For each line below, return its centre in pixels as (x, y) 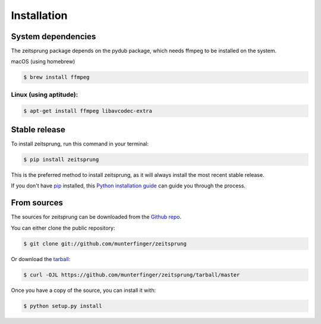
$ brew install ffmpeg (56, 77)
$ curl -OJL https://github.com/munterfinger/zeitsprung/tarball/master (132, 275)
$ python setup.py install (63, 306)
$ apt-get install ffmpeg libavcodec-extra (88, 111)
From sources (37, 203)
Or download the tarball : (41, 259)
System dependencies (53, 36)
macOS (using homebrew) (43, 62)
